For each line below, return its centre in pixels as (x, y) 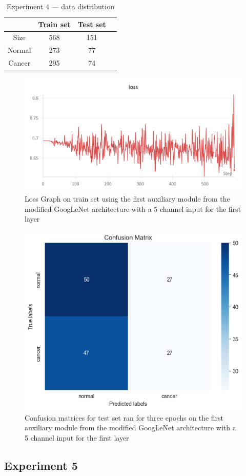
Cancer (19, 63)
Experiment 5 (41, 465)
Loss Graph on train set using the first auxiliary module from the (127, 199)
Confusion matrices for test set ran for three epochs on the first (124, 417)
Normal (19, 50)
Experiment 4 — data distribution (60, 6)
